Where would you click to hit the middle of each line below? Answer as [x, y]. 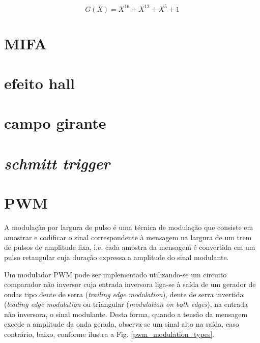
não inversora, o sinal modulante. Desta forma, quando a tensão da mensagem [126, 314]
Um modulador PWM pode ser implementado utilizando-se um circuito [115, 274]
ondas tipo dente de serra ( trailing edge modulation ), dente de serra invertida [124, 294]
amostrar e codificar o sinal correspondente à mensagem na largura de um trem [128, 237]
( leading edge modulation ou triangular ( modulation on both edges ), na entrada [126, 304]
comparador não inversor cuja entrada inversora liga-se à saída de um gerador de [130, 284]
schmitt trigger [57, 163]
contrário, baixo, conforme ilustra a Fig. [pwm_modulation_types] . [109, 334]
